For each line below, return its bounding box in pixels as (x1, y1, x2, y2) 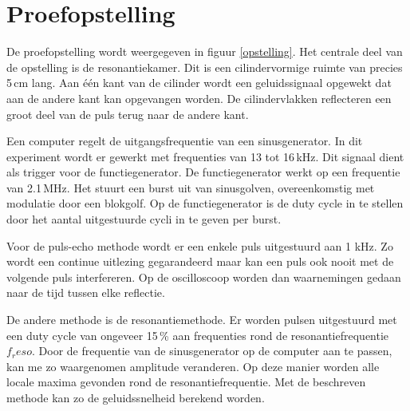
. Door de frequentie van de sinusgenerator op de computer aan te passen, (31, 342, 392, 359)
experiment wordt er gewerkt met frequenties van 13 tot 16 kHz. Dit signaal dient (6, 148, 404, 164)
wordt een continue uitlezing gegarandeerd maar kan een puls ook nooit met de (6, 253, 394, 270)
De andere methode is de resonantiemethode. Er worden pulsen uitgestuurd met (6, 311, 397, 328)
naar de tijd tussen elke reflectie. (6, 284, 165, 301)
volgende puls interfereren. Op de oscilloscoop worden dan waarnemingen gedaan (6, 268, 401, 285)
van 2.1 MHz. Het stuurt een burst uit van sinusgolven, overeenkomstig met (6, 179, 375, 196)
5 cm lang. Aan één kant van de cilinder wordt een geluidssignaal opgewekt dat (6, 74, 392, 91)
